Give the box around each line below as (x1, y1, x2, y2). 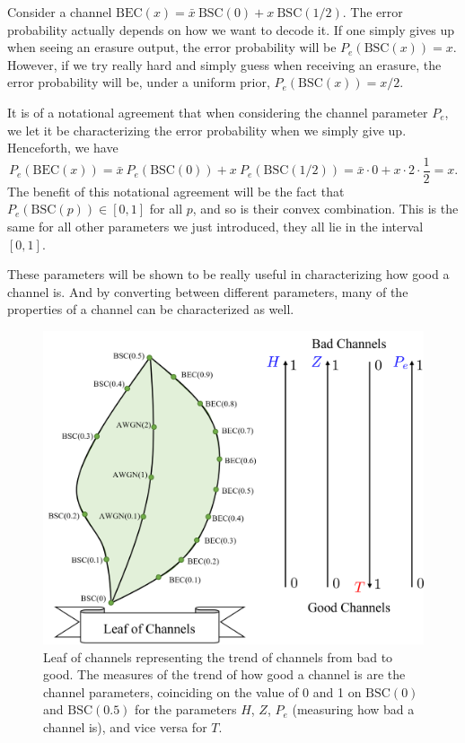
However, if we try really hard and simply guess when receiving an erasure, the (7, 55, 442, 74)
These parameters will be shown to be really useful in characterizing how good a (7, 265, 450, 284)
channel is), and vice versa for (43, 717, 207, 736)
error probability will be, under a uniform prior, (7, 73, 270, 92)
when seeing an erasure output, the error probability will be (7, 38, 337, 57)
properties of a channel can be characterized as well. (7, 300, 294, 319)
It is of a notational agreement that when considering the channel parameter (7, 102, 428, 121)
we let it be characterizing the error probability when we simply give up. (7, 120, 407, 139)
